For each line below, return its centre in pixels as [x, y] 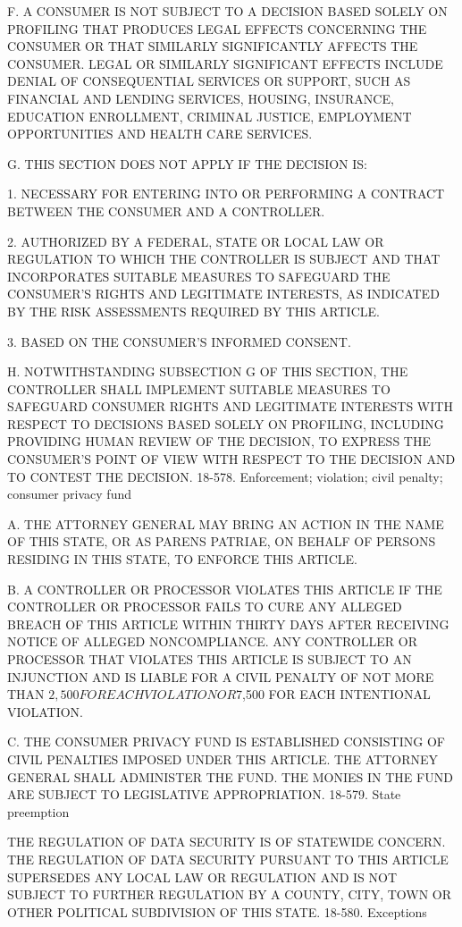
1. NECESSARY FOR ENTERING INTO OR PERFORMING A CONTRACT [226, 194]
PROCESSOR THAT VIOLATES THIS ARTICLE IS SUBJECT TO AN [210, 659]
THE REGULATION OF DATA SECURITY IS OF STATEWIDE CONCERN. [227, 842]
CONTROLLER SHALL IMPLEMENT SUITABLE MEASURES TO [199, 388]
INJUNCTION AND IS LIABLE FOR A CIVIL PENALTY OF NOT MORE [221, 676]
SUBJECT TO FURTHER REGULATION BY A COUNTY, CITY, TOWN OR [230, 894]
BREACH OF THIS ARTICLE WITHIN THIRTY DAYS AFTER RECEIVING [228, 624]
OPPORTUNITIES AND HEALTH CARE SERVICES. [160, 134]
